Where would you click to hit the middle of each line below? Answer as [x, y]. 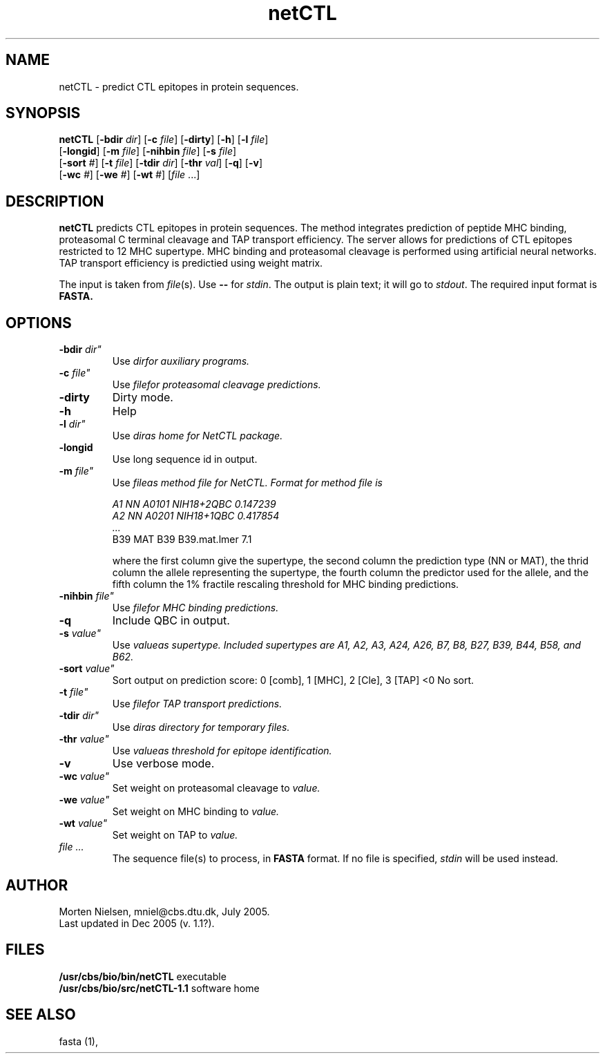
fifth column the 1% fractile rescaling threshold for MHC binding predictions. [286, 584]
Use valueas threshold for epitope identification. [222, 751]
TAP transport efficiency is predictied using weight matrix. [191, 263]
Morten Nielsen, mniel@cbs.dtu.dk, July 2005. [164, 911]
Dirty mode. [143, 398]
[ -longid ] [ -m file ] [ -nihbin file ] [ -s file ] [148, 151]
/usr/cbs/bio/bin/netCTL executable [143, 976]
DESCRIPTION [55, 201]
